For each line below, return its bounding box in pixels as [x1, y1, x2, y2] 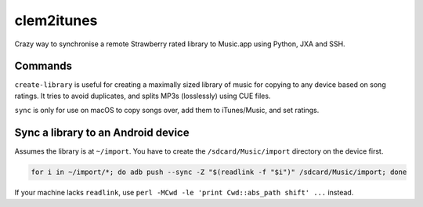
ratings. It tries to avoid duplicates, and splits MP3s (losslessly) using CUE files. [14, 91, 271, 100]
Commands [14, 60, 73, 73]
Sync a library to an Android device [14, 126, 190, 140]
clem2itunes [14, 12, 98, 29]
